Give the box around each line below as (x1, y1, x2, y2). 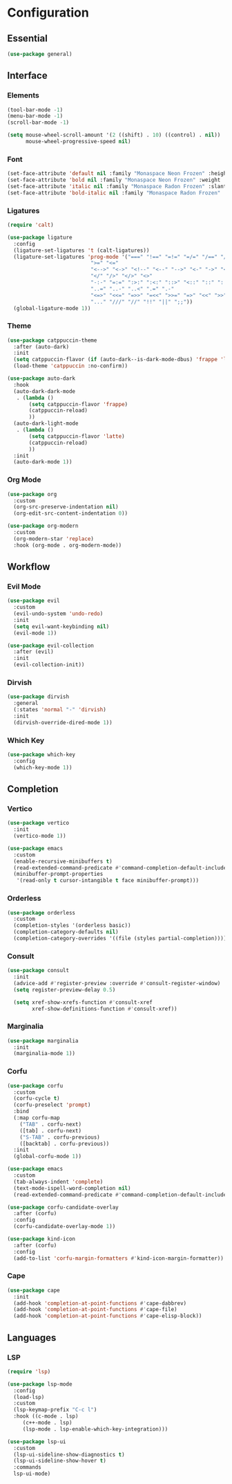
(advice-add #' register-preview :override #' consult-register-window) (13, 980, 221, 987)
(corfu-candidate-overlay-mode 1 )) (13, 1223, 116, 1230)
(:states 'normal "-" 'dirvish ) (13, 706, 107, 713)
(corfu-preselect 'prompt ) (13, 1101, 91, 1108)
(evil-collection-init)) (13, 661, 85, 668)
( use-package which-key (7, 751, 76, 758)
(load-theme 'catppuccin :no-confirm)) (13, 363, 128, 369)
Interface (7, 70, 48, 82)
